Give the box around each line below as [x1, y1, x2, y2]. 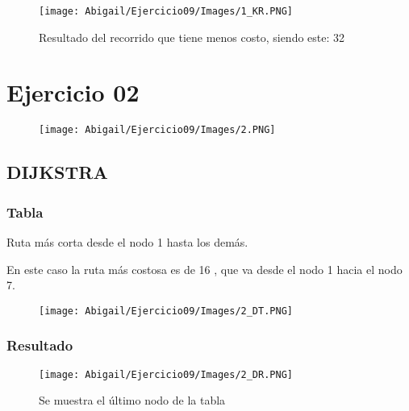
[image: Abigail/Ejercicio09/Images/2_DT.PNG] [39, 305, 293, 317]
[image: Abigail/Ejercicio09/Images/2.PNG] [39, 124, 276, 136]
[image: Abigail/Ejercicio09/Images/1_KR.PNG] [39, 6, 293, 17]
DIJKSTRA [6, 160, 108, 185]
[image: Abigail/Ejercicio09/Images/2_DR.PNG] [39, 368, 293, 380]
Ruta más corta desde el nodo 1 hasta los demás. [6, 234, 248, 251]
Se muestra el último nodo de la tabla [39, 392, 226, 409]
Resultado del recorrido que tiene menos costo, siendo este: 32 [39, 28, 345, 45]
